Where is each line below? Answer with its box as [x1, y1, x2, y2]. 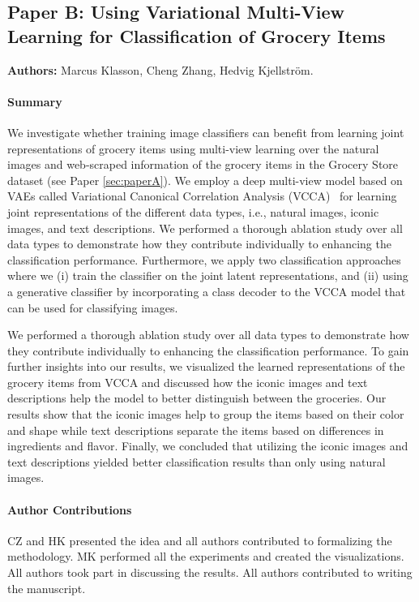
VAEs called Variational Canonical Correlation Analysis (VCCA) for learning [7, 187, 397, 204]
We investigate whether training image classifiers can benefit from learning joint [7, 123, 404, 140]
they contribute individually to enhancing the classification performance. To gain [7, 342, 409, 359]
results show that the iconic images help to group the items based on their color [7, 406, 404, 423]
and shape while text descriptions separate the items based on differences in [7, 421, 384, 438]
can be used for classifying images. [7, 299, 178, 316]
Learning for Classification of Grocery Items [7, 23, 386, 48]
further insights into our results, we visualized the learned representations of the [7, 358, 405, 375]
